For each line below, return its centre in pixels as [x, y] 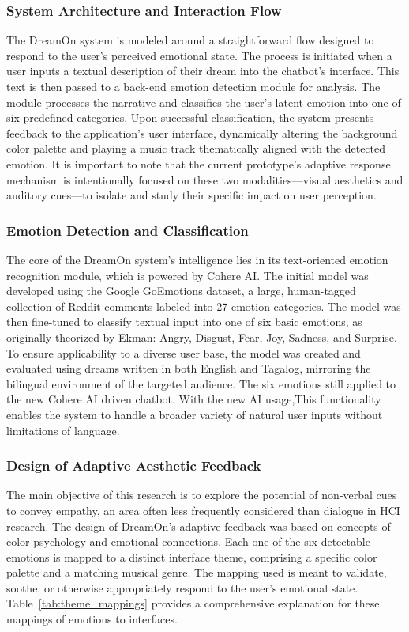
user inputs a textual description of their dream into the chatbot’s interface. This [203, 71]
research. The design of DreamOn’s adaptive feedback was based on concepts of [199, 526]
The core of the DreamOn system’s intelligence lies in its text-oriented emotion [197, 259]
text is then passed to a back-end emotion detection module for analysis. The [193, 86]
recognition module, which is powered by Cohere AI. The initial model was [188, 275]
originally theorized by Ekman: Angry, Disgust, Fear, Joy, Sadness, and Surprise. [202, 337]
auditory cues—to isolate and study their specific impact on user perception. [191, 195]
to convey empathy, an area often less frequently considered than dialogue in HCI [203, 510]
